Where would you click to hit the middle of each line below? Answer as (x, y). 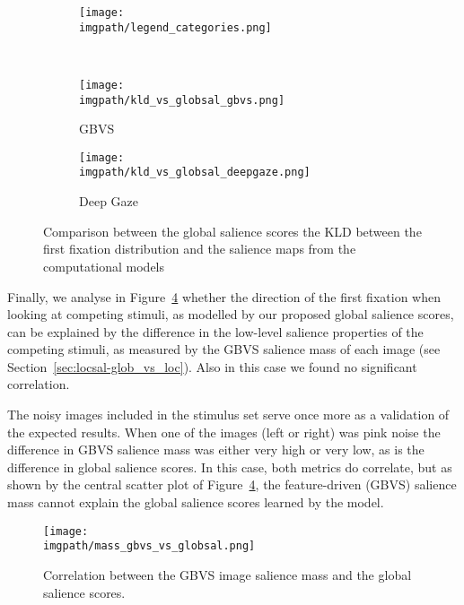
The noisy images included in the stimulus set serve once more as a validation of (228, 415)
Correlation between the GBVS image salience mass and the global (228, 574)
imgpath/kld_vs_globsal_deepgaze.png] (195, 173)
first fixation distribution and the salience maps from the (200, 249)
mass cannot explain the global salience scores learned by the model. (196, 502)
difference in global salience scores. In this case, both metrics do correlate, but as (230, 467)
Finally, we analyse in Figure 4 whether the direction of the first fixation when (224, 296)
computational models (104, 266)
